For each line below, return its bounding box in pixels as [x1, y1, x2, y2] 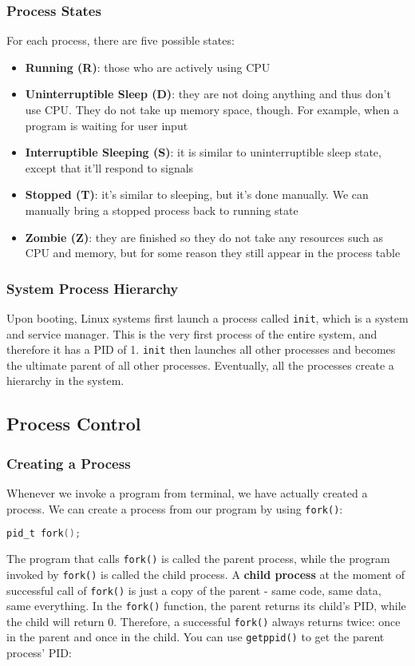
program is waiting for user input [25, 117, 188, 133]
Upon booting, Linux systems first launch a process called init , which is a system [6, 309, 409, 326]
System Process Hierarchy [6, 278, 179, 298]
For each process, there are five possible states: [6, 32, 235, 49]
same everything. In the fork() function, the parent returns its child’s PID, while [6, 597, 406, 614]
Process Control [6, 411, 141, 436]
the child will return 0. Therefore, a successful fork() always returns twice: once [6, 612, 401, 629]
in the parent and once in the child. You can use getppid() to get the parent [6, 628, 385, 645]
